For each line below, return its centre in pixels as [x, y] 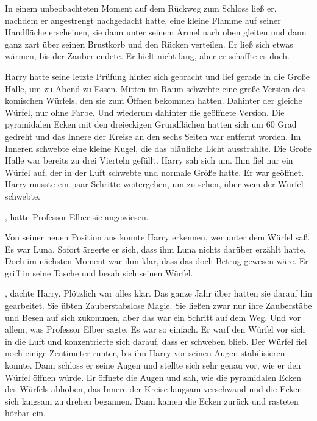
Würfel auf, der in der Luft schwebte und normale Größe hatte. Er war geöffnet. [155, 172]
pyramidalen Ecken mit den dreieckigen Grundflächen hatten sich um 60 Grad [151, 124]
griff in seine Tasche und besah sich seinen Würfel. [99, 272]
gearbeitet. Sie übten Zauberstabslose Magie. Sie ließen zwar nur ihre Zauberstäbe [158, 305]
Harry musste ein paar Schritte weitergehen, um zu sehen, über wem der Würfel [154, 184]
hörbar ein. [25, 413]
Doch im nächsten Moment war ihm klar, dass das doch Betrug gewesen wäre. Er [157, 261]
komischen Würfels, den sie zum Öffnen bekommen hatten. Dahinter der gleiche [154, 100]
